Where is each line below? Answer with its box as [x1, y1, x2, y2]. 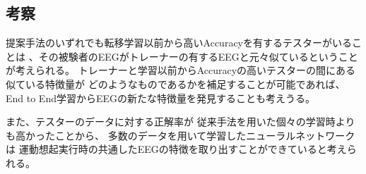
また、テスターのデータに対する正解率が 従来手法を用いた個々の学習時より [6, 114, 355, 129]
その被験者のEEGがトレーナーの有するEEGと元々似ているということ [38, 49, 358, 63]
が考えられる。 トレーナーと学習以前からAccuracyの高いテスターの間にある [6, 63, 356, 77]
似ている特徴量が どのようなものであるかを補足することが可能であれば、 [6, 76, 346, 91]
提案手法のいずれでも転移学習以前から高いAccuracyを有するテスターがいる [6, 35, 352, 50]
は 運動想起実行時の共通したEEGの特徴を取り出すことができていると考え [6, 142, 347, 156]
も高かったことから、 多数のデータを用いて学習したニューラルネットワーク [6, 128, 355, 142]
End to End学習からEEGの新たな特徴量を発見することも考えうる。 [6, 90, 316, 105]
